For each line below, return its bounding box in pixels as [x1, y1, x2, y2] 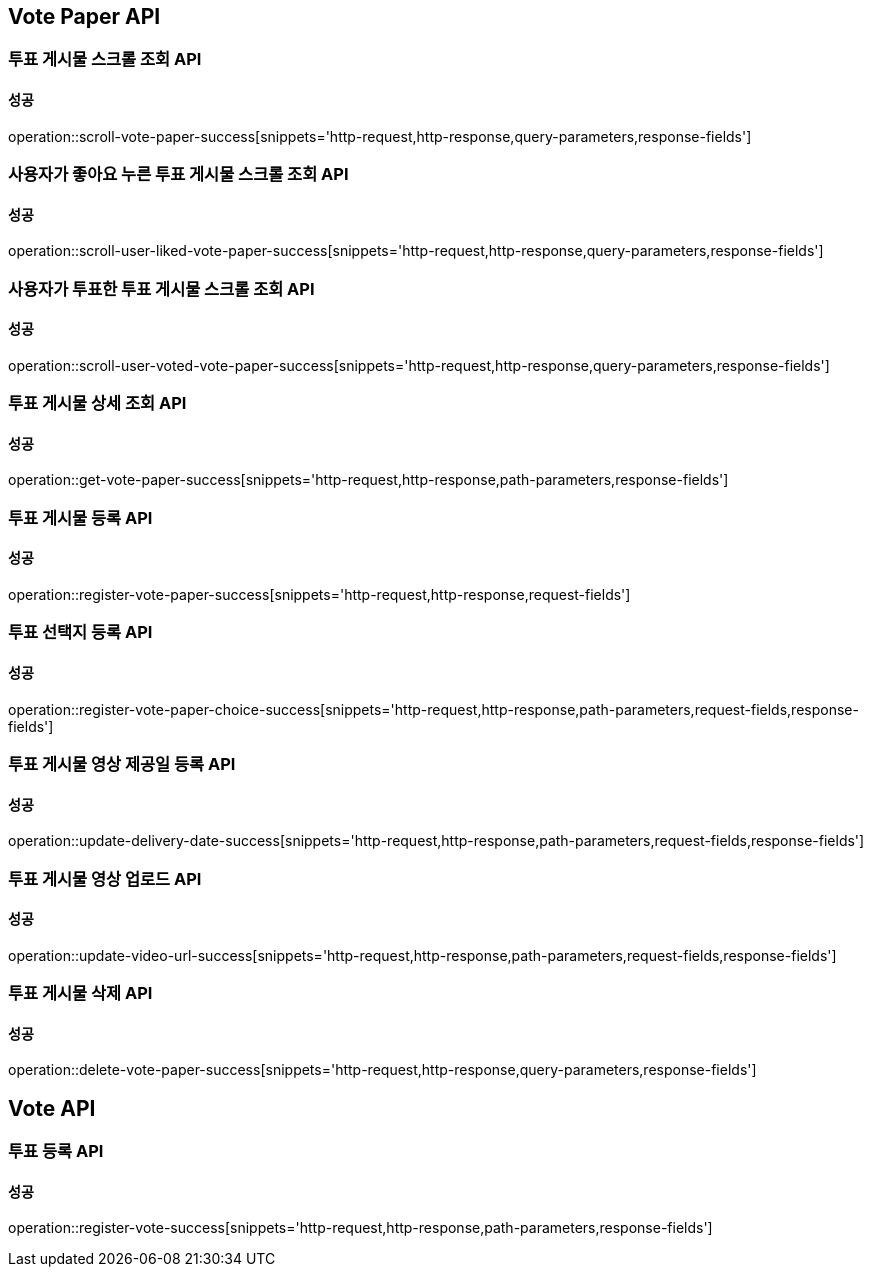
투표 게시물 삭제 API [8, 983, 153, 1004]
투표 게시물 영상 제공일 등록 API [8, 753, 236, 774]
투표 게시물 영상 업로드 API [8, 868, 202, 889]
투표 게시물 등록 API [8, 507, 153, 528]
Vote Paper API [8, 4, 161, 29]
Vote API [8, 1095, 96, 1121]
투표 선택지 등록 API [8, 622, 153, 643]
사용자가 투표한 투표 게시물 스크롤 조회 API [8, 278, 315, 299]
